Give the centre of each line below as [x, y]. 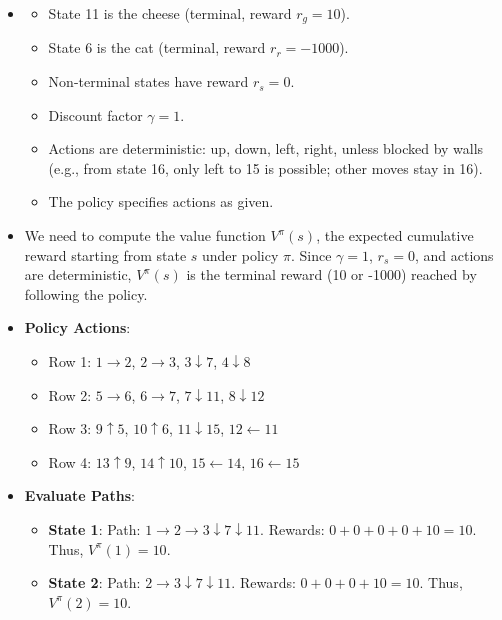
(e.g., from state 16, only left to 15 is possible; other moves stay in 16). [265, 167]
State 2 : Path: [94, 582]
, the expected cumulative [395, 235]
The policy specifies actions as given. [161, 201]
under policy [240, 254]
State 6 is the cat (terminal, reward [157, 47]
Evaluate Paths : [79, 495]
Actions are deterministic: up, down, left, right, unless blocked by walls [266, 148]
